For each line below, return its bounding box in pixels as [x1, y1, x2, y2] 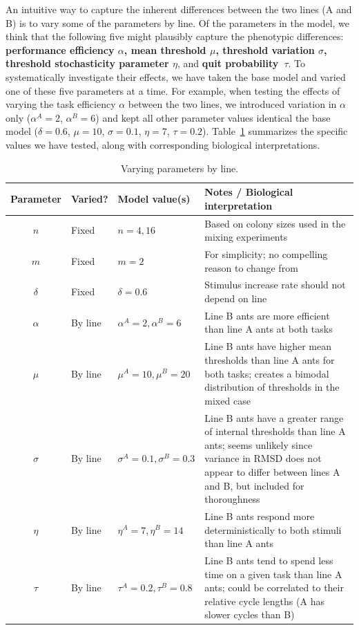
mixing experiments [204, 230, 288, 244]
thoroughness [204, 492, 260, 506]
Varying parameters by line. [120, 160, 239, 175]
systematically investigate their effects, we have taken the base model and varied [6, 69, 346, 84]
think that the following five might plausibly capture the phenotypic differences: [6, 29, 344, 44]
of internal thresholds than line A [204, 424, 346, 438]
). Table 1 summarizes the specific [202, 124, 348, 138]
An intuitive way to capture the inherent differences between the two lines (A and [6, 2, 352, 16]
